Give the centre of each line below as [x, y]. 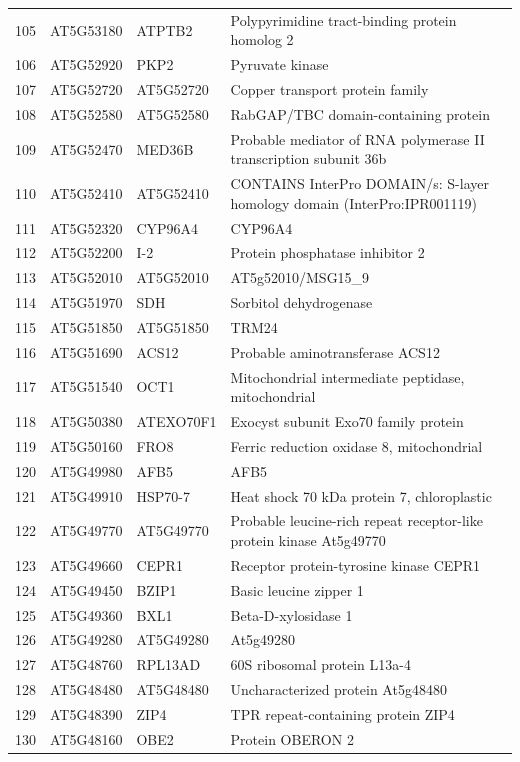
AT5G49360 [86, 614]
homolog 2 [262, 39]
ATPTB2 [164, 29]
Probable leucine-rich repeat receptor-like [356, 520]
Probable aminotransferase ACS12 [335, 351]
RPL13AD [168, 664]
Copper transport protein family [329, 89]
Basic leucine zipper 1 [297, 589]
